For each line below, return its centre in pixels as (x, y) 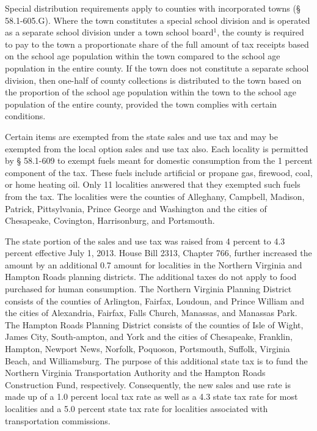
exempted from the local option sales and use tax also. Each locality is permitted (157, 148)
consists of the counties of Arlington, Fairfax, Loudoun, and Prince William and (155, 300)
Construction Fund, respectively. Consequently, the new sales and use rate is (148, 384)
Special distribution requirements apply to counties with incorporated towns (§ (153, 8)
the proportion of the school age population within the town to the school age (151, 92)
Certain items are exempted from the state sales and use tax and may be (141, 136)
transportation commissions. (58, 420)
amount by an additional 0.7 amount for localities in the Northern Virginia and (154, 264)
